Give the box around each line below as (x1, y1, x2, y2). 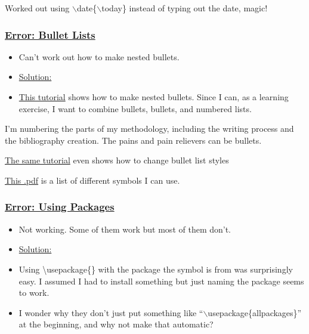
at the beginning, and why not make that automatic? (18, 318, 214, 330)
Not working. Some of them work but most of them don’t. (18, 222, 231, 235)
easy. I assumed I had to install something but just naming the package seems (18, 274, 304, 287)
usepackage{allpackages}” (208, 306, 302, 318)
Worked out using (5, 2, 70, 14)
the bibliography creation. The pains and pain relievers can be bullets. (5, 134, 262, 146)
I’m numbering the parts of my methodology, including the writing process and (5, 122, 294, 135)
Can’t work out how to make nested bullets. (18, 50, 180, 63)
